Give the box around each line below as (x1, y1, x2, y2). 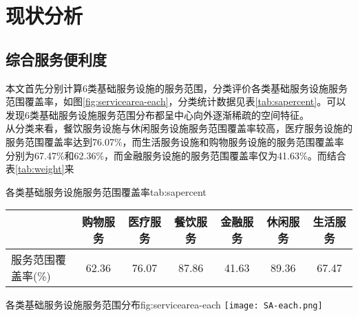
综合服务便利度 (6, 48, 107, 69)
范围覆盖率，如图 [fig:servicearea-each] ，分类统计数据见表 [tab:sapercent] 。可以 (6, 94, 346, 109)
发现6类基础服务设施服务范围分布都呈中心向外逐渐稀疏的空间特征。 (6, 107, 309, 122)
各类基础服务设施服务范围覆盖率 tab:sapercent (6, 184, 207, 199)
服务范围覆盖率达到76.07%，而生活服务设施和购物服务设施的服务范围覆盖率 (6, 134, 344, 148)
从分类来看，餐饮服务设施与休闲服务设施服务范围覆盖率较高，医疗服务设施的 (6, 121, 352, 135)
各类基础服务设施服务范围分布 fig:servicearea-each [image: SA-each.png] (6, 297, 323, 312)
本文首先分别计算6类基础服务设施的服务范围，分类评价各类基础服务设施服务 (6, 80, 348, 95)
